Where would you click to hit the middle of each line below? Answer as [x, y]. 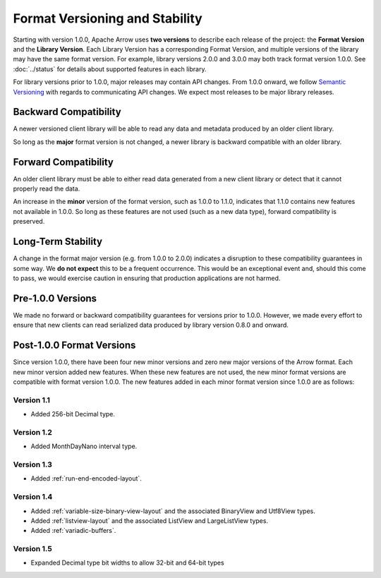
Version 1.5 [32, 549]
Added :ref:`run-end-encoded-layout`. [86, 478]
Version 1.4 [33, 497]
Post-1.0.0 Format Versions [74, 345]
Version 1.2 [33, 432]
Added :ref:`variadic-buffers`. [73, 531]
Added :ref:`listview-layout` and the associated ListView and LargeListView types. [149, 520]
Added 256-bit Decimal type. [73, 414]
